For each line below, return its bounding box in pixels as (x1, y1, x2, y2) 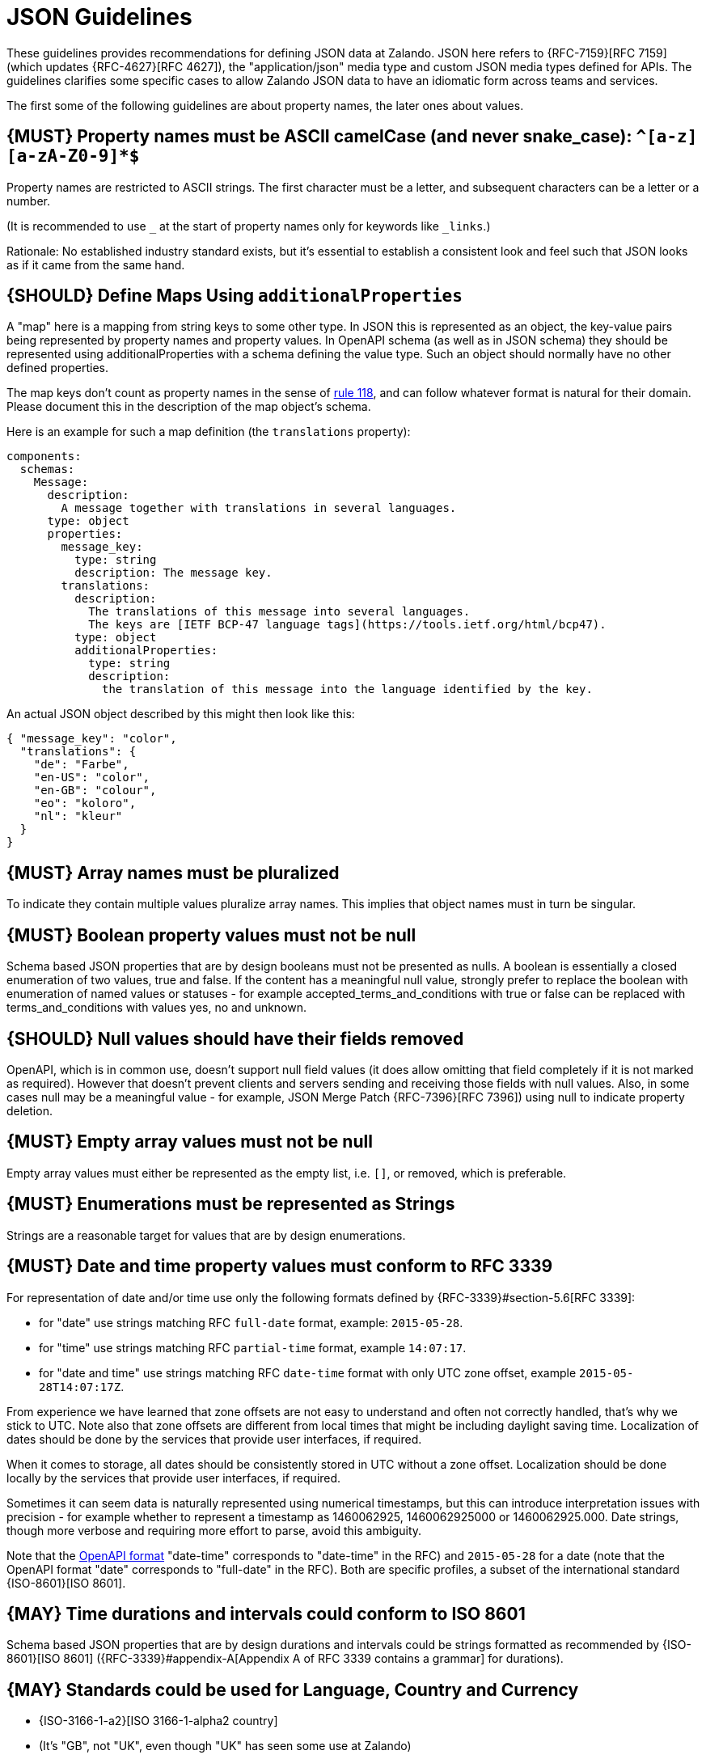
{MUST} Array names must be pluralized (6, 862, 340, 883)
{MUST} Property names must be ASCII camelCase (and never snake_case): (6, 126, 632, 147)
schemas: (19, 463, 75, 476)
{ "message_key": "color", (6, 732, 177, 746)
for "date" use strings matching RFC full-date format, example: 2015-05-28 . (39, 1315, 463, 1330)
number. (6, 193, 50, 208)
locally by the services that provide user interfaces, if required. (6, 1470, 341, 1485)
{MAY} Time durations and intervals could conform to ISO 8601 (6, 1603, 526, 1624)
